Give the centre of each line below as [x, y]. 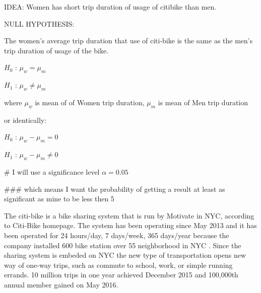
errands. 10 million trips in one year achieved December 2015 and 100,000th [121, 275]
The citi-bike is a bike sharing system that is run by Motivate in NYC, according [129, 215]
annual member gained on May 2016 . [61, 284]
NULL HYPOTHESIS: [39, 23]
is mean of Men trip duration [203, 102]
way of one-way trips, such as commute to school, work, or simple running [118, 265]
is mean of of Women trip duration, [90, 102]
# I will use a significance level [52, 171]
